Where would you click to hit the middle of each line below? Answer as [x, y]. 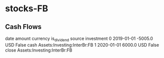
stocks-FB [27, 9]
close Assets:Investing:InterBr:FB [39, 50]
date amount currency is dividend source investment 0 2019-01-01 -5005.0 [79, 39]
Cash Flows [23, 27]
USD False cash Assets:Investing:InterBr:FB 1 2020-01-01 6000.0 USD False [82, 45]
